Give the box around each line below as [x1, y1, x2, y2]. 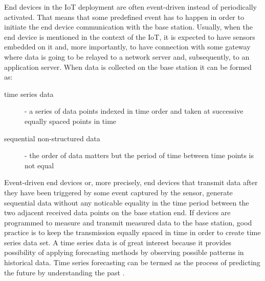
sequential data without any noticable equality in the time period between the [4, 197, 249, 208]
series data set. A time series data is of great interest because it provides [4, 237, 232, 247]
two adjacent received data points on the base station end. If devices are [4, 207, 231, 218]
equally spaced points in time [25, 115, 117, 126]
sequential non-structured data [4, 133, 100, 143]
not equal [25, 160, 54, 170]
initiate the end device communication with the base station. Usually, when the [4, 21, 253, 32]
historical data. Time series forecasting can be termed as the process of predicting [4, 257, 260, 268]
